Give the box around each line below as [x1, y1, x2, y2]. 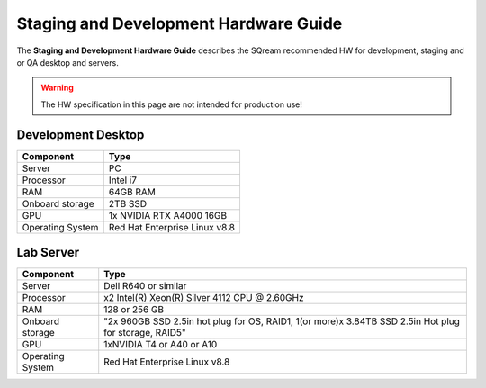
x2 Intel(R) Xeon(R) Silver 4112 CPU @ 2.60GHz [103, 292, 305, 304]
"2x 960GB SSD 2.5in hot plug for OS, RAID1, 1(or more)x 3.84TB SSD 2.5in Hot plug [103, 315, 461, 328]
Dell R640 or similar [103, 280, 187, 293]
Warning [40, 82, 74, 94]
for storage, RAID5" [103, 327, 186, 339]
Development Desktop [16, 127, 145, 142]
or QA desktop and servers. [16, 57, 119, 68]
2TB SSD [108, 197, 148, 210]
